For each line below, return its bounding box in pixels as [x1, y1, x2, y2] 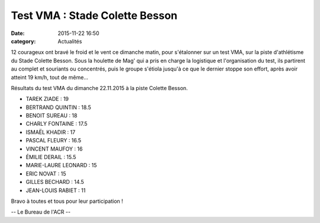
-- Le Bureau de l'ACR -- [11, 208, 71, 216]
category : [11, 37, 36, 44]
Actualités [57, 37, 82, 44]
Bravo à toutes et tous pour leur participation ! [11, 197, 124, 205]
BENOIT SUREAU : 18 [25, 112, 78, 119]
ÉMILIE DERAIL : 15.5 [25, 154, 76, 161]
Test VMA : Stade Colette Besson [11, 9, 178, 22]
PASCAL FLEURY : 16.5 [25, 137, 82, 144]
